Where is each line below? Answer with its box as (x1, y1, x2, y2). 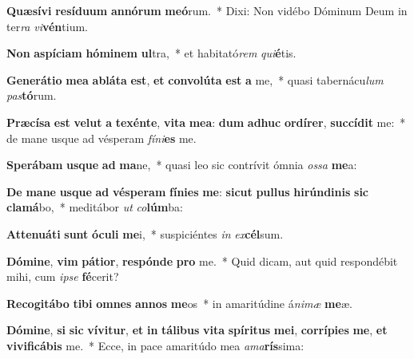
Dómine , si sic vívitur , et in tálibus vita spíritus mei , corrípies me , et (6, 322, 388, 338)
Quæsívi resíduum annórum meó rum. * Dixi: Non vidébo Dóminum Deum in (6, 2, 408, 18)
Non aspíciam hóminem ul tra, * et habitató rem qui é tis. (6, 45, 297, 61)
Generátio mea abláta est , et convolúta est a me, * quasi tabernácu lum (6, 71, 384, 88)
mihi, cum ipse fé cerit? (6, 268, 119, 285)
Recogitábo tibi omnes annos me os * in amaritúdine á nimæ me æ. (6, 294, 352, 311)
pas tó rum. (6, 87, 57, 104)
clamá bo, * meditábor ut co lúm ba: (6, 199, 183, 215)
